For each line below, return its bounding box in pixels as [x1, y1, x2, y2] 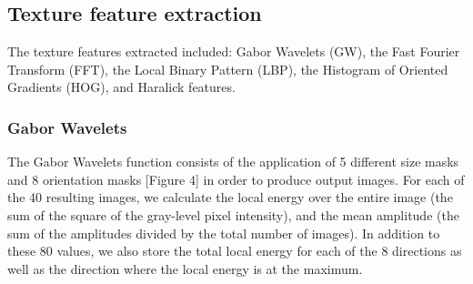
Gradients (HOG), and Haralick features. [7, 77, 236, 96]
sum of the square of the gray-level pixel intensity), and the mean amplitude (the [7, 205, 459, 224]
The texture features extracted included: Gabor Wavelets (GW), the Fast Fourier [7, 42, 460, 61]
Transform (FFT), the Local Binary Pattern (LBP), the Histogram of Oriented [7, 59, 448, 78]
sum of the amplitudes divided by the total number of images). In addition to [7, 223, 440, 242]
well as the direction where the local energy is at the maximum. [7, 259, 363, 278]
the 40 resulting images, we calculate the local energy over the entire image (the [7, 188, 453, 207]
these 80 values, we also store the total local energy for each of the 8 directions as [7, 241, 462, 260]
